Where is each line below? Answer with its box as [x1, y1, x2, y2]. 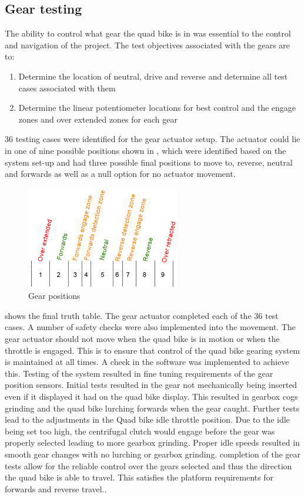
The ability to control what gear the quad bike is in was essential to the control [5, 27, 291, 40]
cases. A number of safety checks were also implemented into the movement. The [5, 321, 296, 333]
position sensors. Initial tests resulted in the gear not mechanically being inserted [5, 378, 297, 391]
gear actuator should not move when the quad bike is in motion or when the [5, 333, 280, 344]
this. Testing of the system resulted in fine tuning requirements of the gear [5, 367, 273, 379]
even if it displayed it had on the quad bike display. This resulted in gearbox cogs [5, 390, 298, 402]
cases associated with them [18, 81, 116, 94]
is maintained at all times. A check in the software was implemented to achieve [5, 356, 289, 368]
